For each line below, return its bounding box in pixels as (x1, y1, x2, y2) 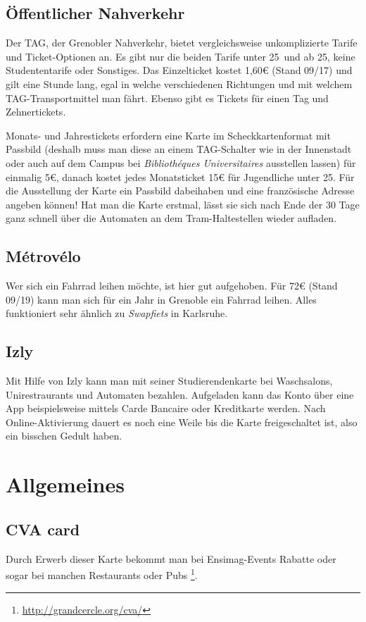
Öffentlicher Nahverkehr (6, 2, 185, 24)
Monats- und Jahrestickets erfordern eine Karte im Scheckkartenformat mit (6, 127, 331, 142)
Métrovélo (6, 245, 81, 267)
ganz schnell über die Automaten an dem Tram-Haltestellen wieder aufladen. (6, 211, 337, 225)
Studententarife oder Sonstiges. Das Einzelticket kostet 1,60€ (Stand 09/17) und (6, 63, 353, 77)
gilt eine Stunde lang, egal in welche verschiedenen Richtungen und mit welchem (6, 76, 353, 91)
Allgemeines (6, 470, 125, 499)
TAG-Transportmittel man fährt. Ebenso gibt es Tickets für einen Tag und (6, 90, 329, 105)
